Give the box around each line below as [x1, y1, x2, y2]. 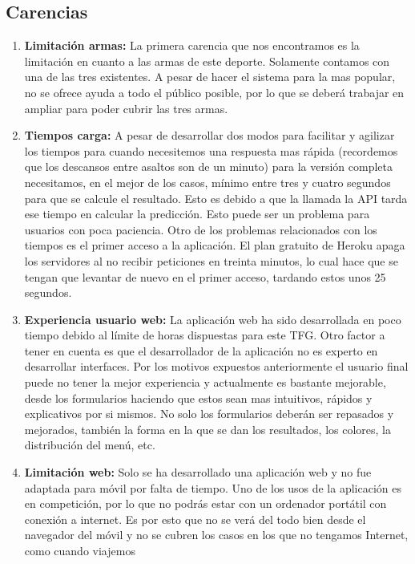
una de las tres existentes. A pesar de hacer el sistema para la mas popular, [24, 68, 396, 85]
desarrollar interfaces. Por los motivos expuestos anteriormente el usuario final [24, 358, 409, 375]
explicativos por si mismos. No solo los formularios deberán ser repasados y [24, 405, 394, 422]
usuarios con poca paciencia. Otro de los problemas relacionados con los [24, 221, 377, 237]
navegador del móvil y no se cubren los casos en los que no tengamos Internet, [24, 526, 409, 543]
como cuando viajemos [24, 542, 135, 559]
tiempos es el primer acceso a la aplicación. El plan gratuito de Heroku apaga [24, 237, 405, 254]
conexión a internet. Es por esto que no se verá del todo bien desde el [24, 510, 366, 527]
